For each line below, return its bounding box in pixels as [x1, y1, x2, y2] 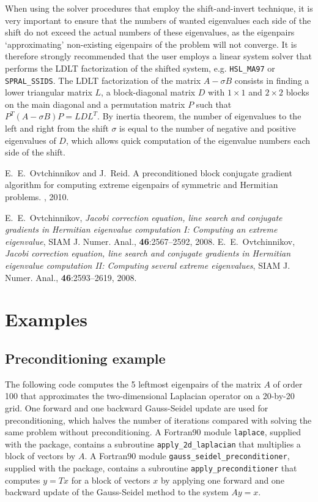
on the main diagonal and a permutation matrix [5, 97, 185, 110]
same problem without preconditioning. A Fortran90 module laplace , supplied [5, 425, 301, 438]
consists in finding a [234, 73, 309, 86]
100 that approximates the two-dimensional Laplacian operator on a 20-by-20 [5, 389, 295, 402]
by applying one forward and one [160, 473, 284, 486]
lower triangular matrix [5, 86, 92, 99]
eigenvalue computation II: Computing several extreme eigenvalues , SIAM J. [5, 259, 290, 271]
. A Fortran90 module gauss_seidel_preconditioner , [84, 449, 290, 462]
